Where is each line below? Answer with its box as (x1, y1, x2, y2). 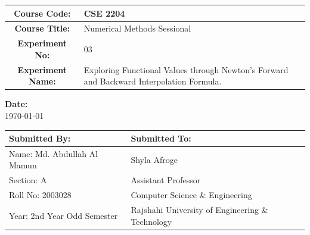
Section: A (9, 174, 47, 186)
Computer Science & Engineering (131, 189, 252, 201)
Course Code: (14, 7, 71, 19)
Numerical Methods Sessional (83, 22, 191, 35)
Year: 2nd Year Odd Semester (9, 209, 118, 221)
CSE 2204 (83, 7, 125, 19)
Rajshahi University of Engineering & (131, 203, 268, 215)
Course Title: (14, 22, 70, 35)
